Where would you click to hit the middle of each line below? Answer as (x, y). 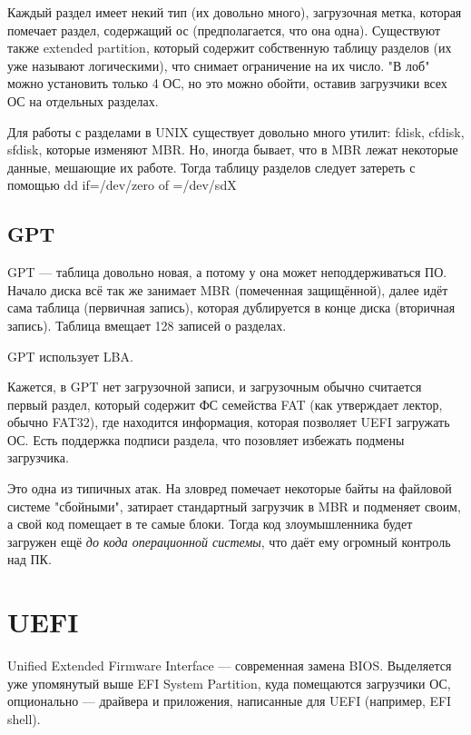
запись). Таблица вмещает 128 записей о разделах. (147, 325)
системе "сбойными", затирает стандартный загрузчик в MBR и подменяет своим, (234, 506)
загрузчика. (38, 457)
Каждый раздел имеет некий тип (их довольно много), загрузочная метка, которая (235, 12)
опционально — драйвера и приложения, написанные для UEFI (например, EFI (230, 701)
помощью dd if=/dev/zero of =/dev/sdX (122, 185)
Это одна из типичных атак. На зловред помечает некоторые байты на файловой (230, 488)
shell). (24, 718)
